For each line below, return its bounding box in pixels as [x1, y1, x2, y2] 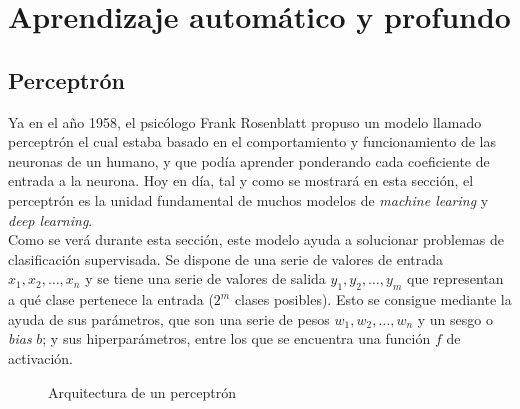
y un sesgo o [417, 308, 493, 329]
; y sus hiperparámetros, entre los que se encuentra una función [42, 328, 431, 349]
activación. [8, 347, 73, 368]
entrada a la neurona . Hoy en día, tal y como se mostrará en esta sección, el [8, 170, 474, 191]
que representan [406, 268, 504, 289]
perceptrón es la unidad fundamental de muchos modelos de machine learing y [8, 189, 489, 210]
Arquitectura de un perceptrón [48, 381, 237, 402]
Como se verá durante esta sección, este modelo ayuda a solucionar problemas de [8, 229, 504, 250]
